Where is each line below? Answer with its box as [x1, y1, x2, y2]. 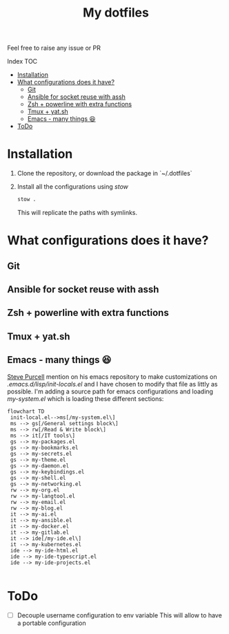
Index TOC [7, 57, 38, 66]
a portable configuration [17, 619, 86, 627]
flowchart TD [7, 408, 45, 415]
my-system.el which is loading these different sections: [7, 394, 164, 402]
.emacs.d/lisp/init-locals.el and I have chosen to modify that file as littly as [7, 380, 218, 388]
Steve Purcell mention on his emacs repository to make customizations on [7, 372, 217, 381]
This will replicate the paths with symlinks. [17, 209, 138, 216]
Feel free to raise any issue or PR [7, 44, 101, 53]
